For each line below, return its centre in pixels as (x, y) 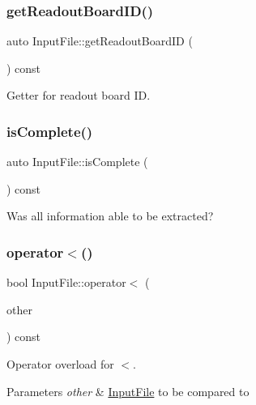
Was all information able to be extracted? (110, 216)
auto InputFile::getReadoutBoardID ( (100, 41)
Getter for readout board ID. (79, 95)
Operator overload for (60, 364)
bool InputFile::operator (66, 282)
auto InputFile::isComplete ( (77, 162)
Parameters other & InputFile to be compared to (128, 391)
